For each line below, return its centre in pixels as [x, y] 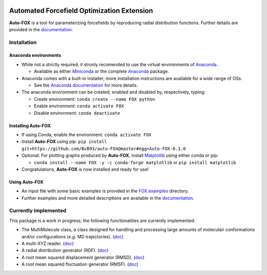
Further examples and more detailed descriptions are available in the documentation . [108, 198]
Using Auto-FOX [26, 182]
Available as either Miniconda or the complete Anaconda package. [101, 71]
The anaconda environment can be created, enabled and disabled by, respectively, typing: [113, 92]
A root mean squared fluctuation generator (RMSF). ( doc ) [80, 264]
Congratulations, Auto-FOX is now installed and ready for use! [85, 169]
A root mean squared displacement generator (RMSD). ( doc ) [83, 257]
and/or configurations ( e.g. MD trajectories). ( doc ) [72, 236]
